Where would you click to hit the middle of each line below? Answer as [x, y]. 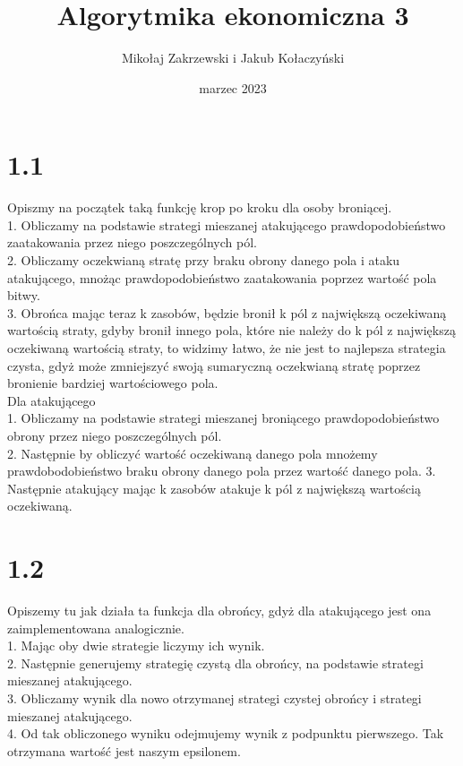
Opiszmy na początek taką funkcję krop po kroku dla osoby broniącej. [200, 207]
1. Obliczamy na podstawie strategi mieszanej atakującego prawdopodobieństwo [227, 224]
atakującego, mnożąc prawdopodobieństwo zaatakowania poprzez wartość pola [222, 277]
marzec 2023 [233, 87]
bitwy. [24, 295]
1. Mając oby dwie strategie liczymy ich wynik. [136, 646]
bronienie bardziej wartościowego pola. [113, 383]
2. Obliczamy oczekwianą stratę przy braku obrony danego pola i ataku [204, 260]
